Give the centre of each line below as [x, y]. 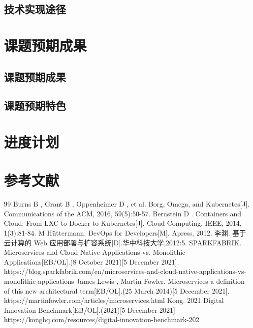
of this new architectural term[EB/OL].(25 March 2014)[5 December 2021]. [117, 290]
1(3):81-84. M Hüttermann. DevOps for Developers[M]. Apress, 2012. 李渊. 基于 [125, 233]
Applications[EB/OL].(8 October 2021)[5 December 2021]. [92, 261]
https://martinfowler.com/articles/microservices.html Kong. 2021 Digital [114, 300]
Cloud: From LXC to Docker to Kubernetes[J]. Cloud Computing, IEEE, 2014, [123, 223]
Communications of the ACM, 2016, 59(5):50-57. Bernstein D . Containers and [123, 213]
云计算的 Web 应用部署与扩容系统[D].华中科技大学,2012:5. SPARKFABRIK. [123, 242]
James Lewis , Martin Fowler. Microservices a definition [160, 281]
